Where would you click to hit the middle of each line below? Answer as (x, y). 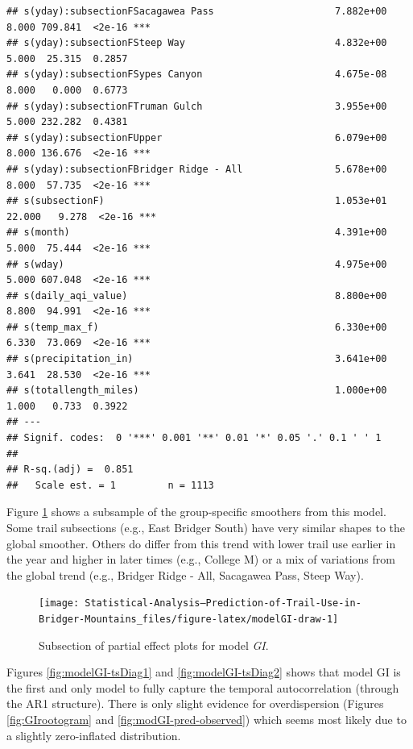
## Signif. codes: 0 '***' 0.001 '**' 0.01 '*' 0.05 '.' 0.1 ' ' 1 (194, 438)
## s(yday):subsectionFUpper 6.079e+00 (197, 137)
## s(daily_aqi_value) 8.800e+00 (197, 295)
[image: (59, 603)
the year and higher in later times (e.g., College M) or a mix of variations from (201, 559)
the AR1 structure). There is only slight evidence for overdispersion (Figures (195, 703)
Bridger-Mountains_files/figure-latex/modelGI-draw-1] (189, 620)
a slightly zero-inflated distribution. (94, 735)
